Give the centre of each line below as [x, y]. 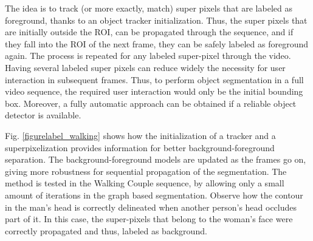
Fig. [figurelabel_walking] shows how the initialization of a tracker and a [140, 135]
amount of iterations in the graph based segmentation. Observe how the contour [154, 195]
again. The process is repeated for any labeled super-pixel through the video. [148, 56]
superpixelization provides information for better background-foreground [140, 147]
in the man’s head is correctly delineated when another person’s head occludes [151, 207]
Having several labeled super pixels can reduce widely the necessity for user [145, 67]
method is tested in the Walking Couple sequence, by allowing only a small [145, 183]
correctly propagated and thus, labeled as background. [106, 230]
